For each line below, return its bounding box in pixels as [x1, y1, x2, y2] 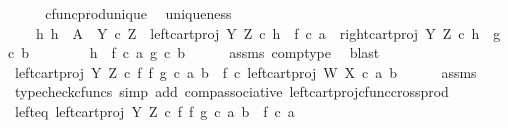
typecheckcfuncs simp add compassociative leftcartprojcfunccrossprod [14, 81, 449, 102]
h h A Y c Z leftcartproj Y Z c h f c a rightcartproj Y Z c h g [35, 22, 501, 43]
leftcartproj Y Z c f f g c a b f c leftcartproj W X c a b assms [14, 61, 477, 82]
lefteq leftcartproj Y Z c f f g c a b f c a [14, 100, 295, 121]
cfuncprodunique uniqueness [45, 3, 232, 23]
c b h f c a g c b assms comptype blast [8, 42, 380, 63]
